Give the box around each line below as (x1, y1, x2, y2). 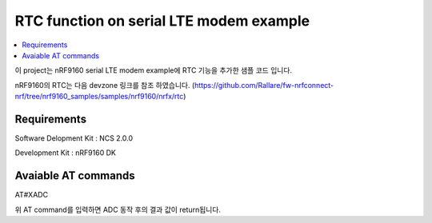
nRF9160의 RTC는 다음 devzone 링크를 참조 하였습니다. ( (14, 80, 195, 90)
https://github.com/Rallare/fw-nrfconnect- (194, 80, 334, 90)
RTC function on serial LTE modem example (14, 12, 310, 30)
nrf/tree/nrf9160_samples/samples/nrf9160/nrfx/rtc (14, 92, 184, 102)
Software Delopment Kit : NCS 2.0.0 (14, 133, 134, 143)
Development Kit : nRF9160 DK (14, 148, 116, 157)
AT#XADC (14, 190, 48, 200)
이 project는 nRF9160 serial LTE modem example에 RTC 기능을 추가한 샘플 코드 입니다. (14, 66, 292, 75)
